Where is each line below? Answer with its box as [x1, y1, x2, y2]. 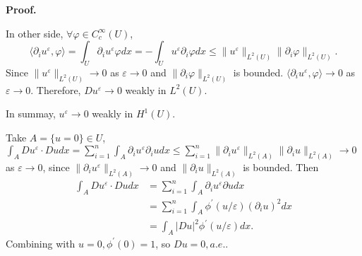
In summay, [6, 106, 56, 121]
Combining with [6, 235, 76, 250]
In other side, [6, 25, 64, 40]
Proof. [6, 2, 37, 16]
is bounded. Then [243, 159, 319, 174]
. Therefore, [30, 82, 81, 97]
